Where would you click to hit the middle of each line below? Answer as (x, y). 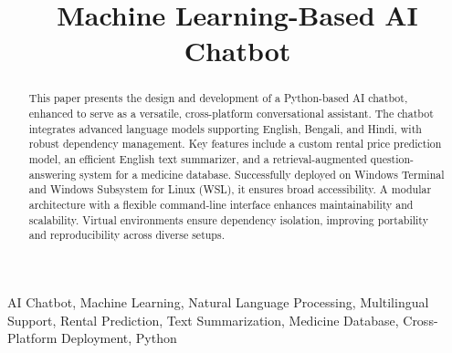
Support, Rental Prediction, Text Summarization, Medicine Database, (203, 320)
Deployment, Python (119, 338)
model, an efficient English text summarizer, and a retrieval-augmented (198, 158)
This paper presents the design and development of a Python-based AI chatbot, (218, 98)
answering (53, 174)
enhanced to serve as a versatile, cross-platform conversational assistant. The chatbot (231, 114)
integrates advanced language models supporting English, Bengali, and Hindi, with (225, 128)
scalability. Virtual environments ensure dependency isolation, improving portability (228, 219)
